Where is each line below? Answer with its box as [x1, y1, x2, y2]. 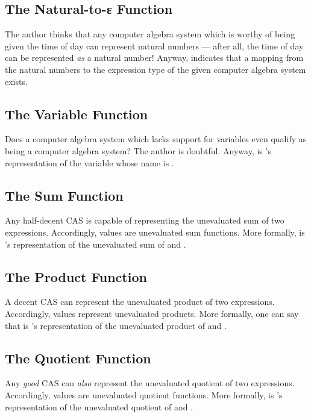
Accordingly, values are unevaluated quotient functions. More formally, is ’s [5, 388, 283, 401]
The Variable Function [5, 104, 148, 123]
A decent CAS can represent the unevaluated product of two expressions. [5, 295, 275, 308]
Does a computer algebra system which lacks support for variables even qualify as [5, 133, 307, 145]
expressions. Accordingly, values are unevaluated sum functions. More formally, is [5, 225, 305, 238]
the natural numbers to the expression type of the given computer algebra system [5, 63, 306, 75]
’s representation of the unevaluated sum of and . [5, 237, 186, 250]
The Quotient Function [5, 348, 151, 367]
